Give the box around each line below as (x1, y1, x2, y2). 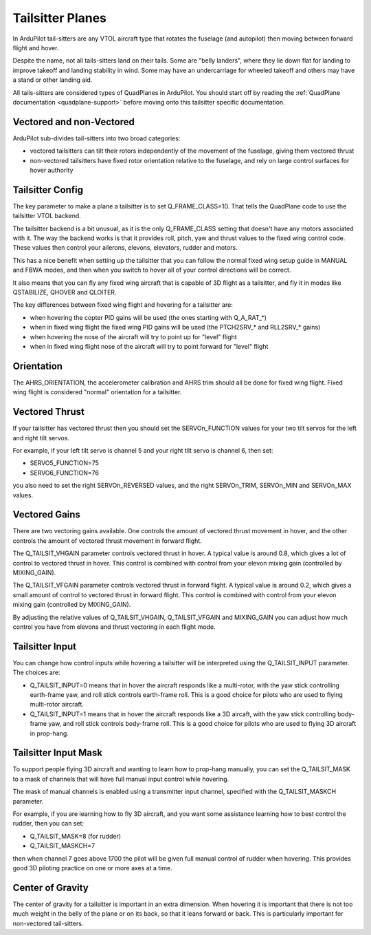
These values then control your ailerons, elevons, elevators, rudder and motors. (12, 244, 238, 252)
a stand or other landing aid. (12, 76, 93, 84)
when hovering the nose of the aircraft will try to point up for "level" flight (30, 332, 237, 341)
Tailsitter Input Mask (12, 747, 103, 759)
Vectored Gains (12, 509, 80, 521)
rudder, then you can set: (12, 819, 85, 828)
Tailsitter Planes (12, 10, 106, 25)
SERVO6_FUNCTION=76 (30, 469, 100, 477)
